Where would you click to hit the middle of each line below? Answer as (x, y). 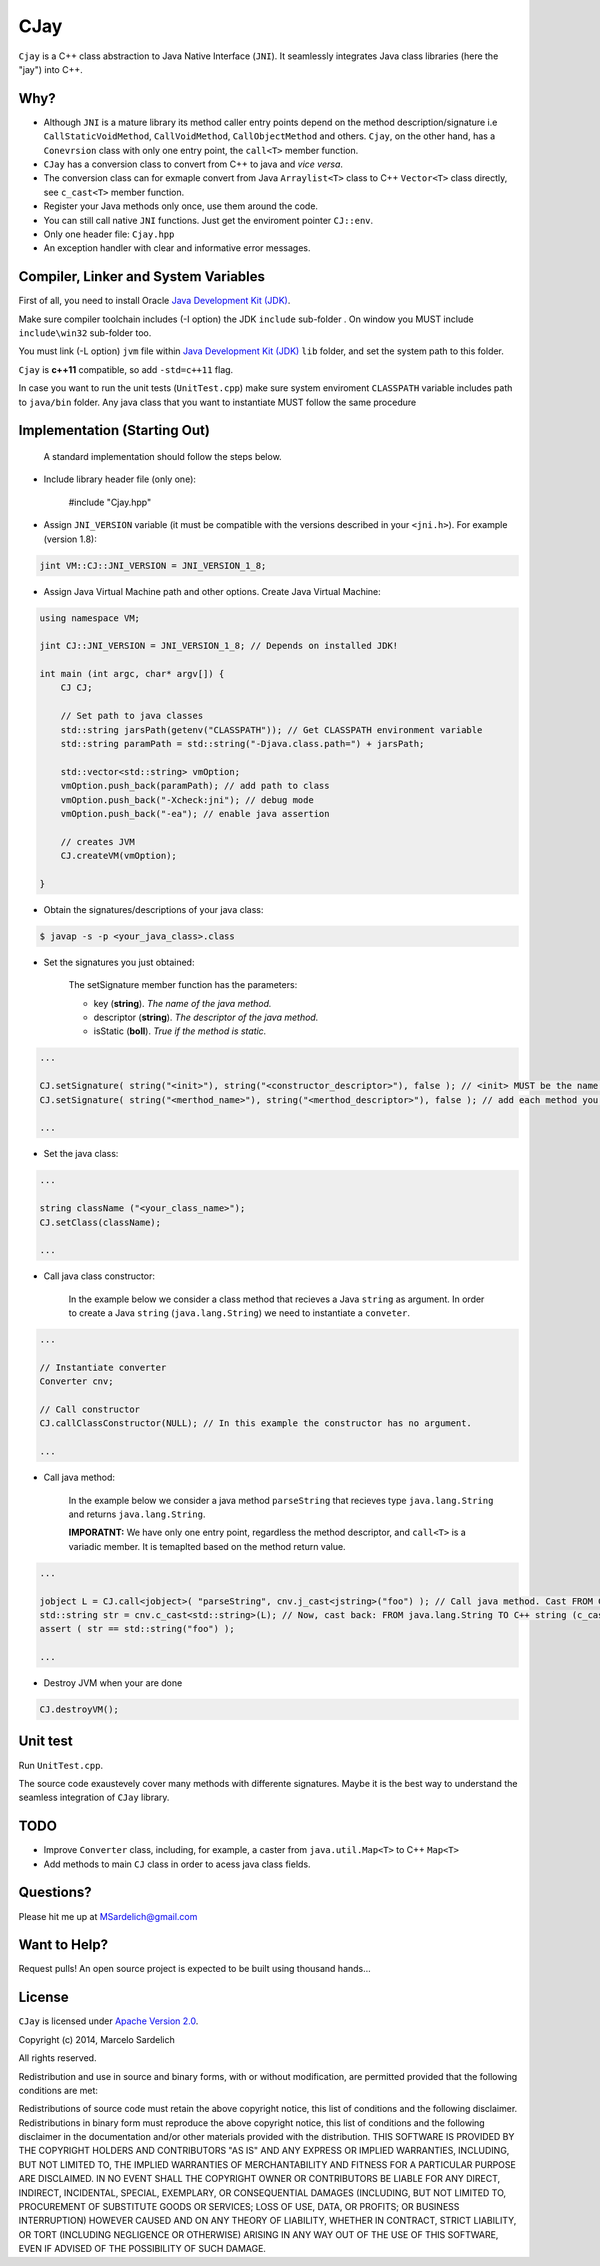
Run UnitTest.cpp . (61, 1765)
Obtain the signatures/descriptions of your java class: (153, 909)
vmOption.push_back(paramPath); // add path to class (195, 786)
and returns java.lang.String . (137, 1514)
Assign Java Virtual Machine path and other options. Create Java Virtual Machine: (212, 591)
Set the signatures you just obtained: (119, 962)
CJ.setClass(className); (100, 1222)
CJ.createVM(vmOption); (118, 856)
